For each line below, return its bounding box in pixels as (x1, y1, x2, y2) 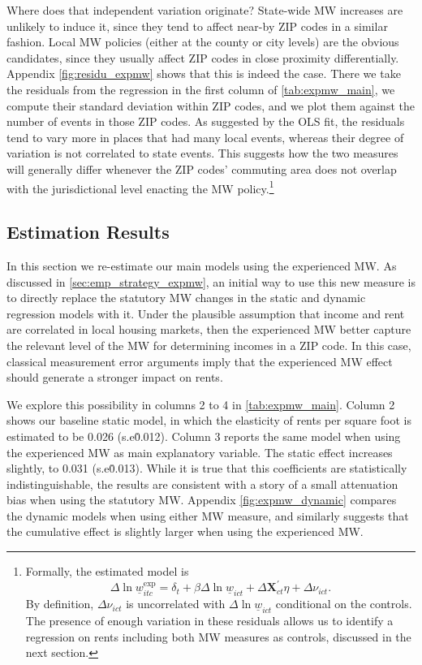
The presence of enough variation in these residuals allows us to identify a (25, 612, 394, 629)
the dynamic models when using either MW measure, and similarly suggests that (6, 507, 409, 524)
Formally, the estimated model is (25, 563, 189, 580)
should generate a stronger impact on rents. (6, 369, 223, 386)
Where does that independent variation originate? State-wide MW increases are (6, 2, 403, 18)
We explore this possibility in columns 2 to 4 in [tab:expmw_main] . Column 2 (6, 395, 395, 412)
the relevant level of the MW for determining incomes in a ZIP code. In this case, (6, 336, 411, 353)
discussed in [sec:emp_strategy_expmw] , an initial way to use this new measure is (6, 273, 416, 290)
